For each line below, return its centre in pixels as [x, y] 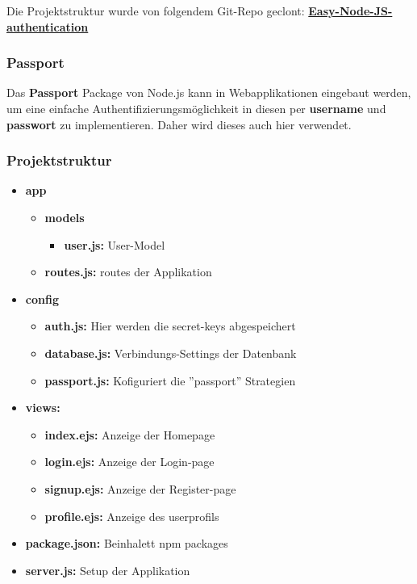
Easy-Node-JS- [350, 11]
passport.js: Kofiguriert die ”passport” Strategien [170, 380]
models [65, 217]
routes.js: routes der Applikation [128, 272]
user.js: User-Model [115, 244]
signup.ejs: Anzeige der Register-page [140, 488]
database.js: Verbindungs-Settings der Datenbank [171, 353]
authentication [48, 26]
